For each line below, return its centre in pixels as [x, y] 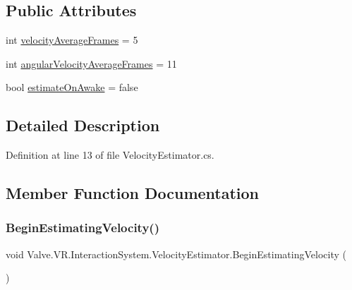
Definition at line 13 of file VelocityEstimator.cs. [110, 155]
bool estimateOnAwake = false [72, 87]
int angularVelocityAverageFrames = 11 [91, 63]
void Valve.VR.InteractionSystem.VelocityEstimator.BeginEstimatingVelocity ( [176, 254]
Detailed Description [83, 125]
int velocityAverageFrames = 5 [72, 40]
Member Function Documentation [133, 193]
